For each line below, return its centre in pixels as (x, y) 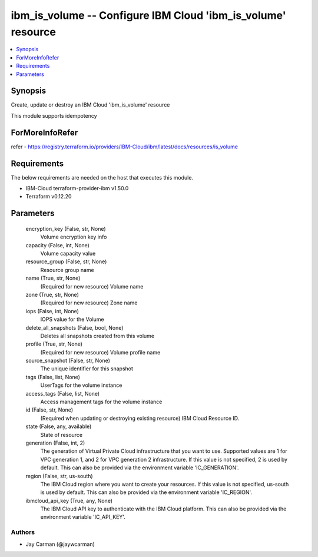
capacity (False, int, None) (57, 245)
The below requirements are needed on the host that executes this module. (102, 177)
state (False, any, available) (59, 426)
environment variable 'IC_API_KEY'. (83, 517)
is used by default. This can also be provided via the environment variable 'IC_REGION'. (146, 492)
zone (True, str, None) (52, 294)
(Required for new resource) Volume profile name (100, 352)
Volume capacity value (68, 253)
